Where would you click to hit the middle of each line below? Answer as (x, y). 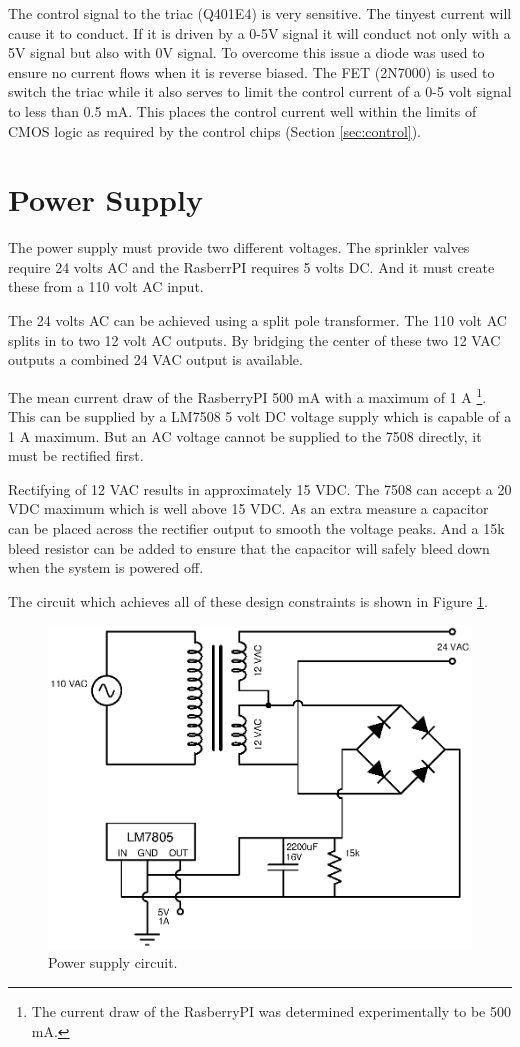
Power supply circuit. (113, 962)
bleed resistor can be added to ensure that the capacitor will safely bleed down (249, 547)
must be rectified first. (76, 455)
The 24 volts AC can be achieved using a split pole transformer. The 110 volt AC (257, 320)
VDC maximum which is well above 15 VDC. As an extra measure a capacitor (248, 508)
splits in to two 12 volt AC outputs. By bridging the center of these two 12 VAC (254, 339)
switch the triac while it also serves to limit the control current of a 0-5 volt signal (260, 91)
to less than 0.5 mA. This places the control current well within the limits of (242, 110)
